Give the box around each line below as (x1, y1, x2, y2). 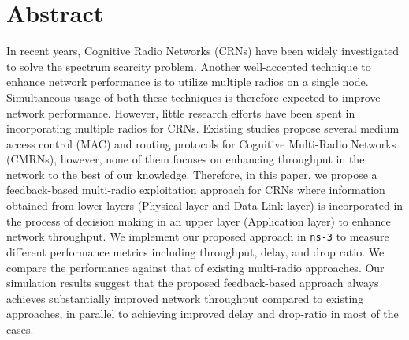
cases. (6, 320, 34, 337)
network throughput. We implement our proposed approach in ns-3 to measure (6, 228, 389, 245)
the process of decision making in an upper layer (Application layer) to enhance (6, 212, 391, 229)
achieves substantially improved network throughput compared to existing (6, 290, 364, 306)
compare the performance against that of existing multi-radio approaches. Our (6, 259, 385, 275)
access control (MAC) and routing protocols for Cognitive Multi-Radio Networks (6, 135, 396, 151)
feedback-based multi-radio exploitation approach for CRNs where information (6, 181, 385, 198)
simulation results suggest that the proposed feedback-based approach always (6, 275, 379, 291)
